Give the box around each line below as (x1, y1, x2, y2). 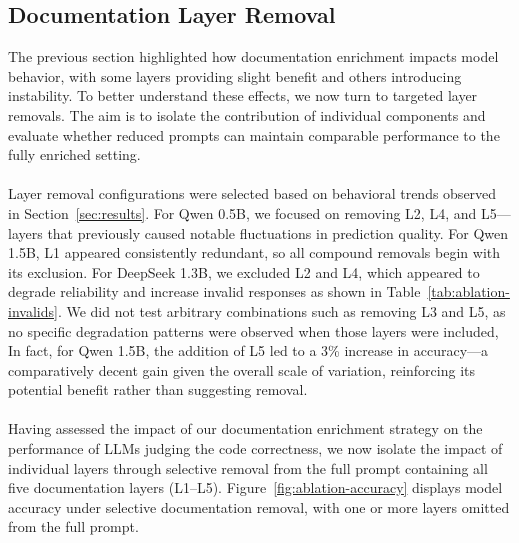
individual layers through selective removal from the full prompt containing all (8, 457, 488, 478)
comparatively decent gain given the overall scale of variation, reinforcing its (8, 359, 476, 380)
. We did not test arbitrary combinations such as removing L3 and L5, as (57, 300, 506, 321)
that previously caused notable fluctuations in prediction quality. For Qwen (47, 222, 509, 243)
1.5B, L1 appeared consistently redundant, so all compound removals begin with (8, 242, 500, 263)
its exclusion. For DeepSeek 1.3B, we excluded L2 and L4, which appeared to (8, 261, 480, 282)
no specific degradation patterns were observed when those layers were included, (8, 320, 499, 341)
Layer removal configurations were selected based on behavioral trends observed (8, 183, 497, 204)
